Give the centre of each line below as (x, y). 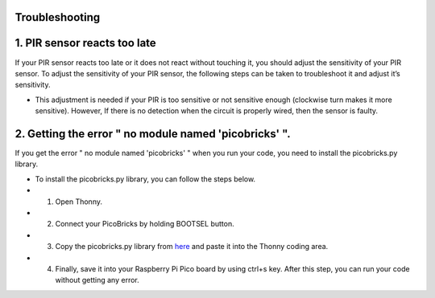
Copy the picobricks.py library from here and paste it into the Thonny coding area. (192, 247)
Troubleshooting (58, 17)
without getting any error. (97, 280)
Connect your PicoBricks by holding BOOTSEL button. (145, 224)
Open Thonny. (79, 202)
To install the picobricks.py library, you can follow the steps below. (145, 179)
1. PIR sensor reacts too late (85, 43)
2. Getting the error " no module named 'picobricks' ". (153, 134)
